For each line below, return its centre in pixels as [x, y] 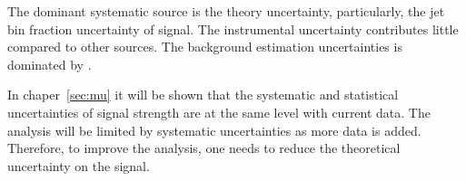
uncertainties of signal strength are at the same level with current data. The [219, 112]
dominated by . [50, 64]
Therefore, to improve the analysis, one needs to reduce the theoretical [204, 148]
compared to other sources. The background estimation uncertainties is [205, 47]
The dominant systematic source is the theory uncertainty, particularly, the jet [226, 11]
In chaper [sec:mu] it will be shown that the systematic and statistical [203, 95]
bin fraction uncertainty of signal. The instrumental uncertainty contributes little [233, 29]
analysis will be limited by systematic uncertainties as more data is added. [214, 130]
